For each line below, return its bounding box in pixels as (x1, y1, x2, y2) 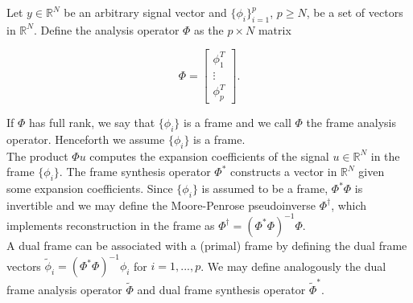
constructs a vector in (229, 163, 337, 180)
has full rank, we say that (29, 114, 155, 131)
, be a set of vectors (306, 4, 403, 20)
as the (194, 21, 224, 38)
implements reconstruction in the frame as (6, 216, 215, 233)
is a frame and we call (184, 114, 291, 131)
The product (6, 147, 68, 164)
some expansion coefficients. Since (6, 180, 173, 197)
